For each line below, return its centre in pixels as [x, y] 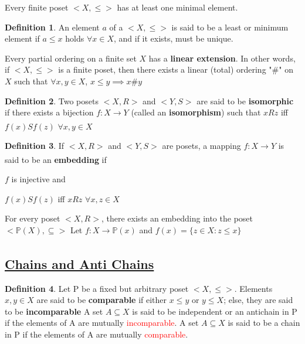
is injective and [38, 179]
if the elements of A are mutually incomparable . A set [102, 323]
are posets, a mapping [201, 146]
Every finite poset [37, 7]
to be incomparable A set [54, 311]
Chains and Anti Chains [79, 263]
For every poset [33, 218]
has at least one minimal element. [177, 7]
